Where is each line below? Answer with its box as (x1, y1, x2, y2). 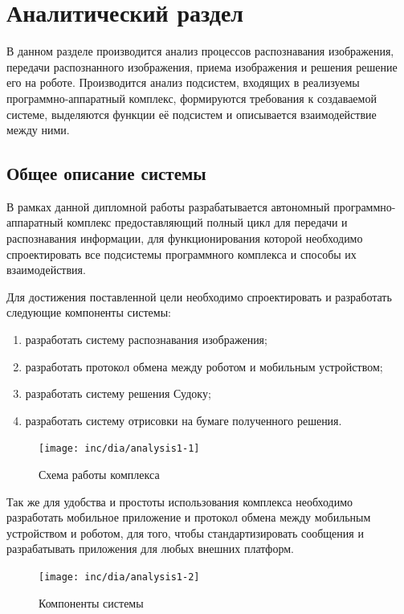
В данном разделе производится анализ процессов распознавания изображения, (6, 43, 394, 59)
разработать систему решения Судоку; (25, 385, 211, 402)
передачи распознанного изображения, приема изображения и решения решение (6, 58, 398, 75)
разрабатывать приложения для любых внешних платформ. (6, 540, 294, 557)
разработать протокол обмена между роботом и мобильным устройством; (25, 358, 383, 375)
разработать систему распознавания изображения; (25, 331, 267, 348)
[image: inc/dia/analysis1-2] (39, 571, 200, 583)
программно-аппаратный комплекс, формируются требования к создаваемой (6, 89, 377, 106)
